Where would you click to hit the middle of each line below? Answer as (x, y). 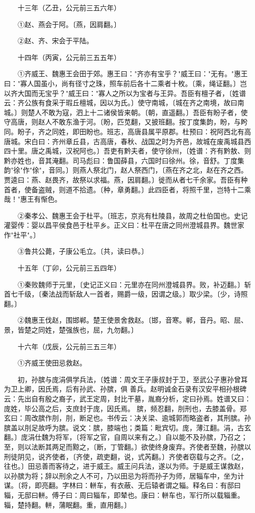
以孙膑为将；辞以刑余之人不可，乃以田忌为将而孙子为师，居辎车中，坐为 (121, 475)
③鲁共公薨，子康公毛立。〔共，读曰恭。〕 (83, 251)
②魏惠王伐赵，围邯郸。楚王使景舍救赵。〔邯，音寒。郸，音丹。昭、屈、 (132, 320)
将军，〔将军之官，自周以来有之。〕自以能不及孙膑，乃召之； (151, 437)
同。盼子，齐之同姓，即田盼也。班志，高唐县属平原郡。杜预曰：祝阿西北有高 (127, 131)
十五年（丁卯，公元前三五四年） (69, 268)
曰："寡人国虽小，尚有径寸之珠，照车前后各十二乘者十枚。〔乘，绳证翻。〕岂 (126, 83)
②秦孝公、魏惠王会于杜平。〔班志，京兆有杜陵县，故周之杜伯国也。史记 (132, 215)
